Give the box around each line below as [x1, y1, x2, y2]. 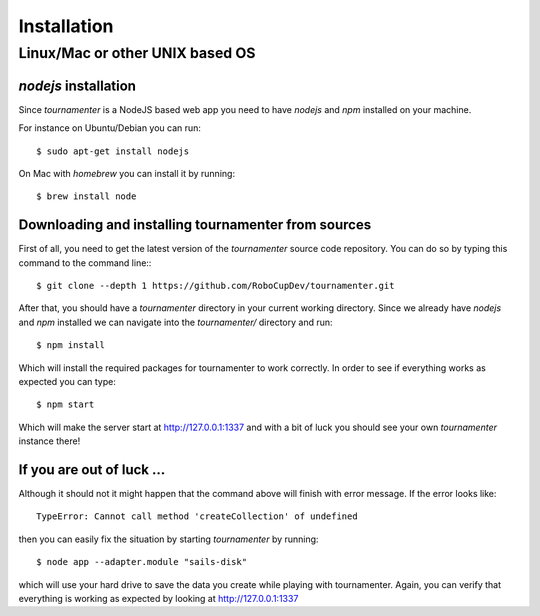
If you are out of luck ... [18, 461, 166, 478]
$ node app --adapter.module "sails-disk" [36, 556, 248, 568]
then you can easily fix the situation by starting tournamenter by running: [18, 533, 319, 545]
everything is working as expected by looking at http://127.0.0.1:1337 [18, 592, 299, 604]
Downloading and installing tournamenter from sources [18, 216, 372, 234]
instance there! [18, 435, 81, 447]
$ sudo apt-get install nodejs [36, 145, 190, 157]
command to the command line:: [18, 256, 152, 269]
